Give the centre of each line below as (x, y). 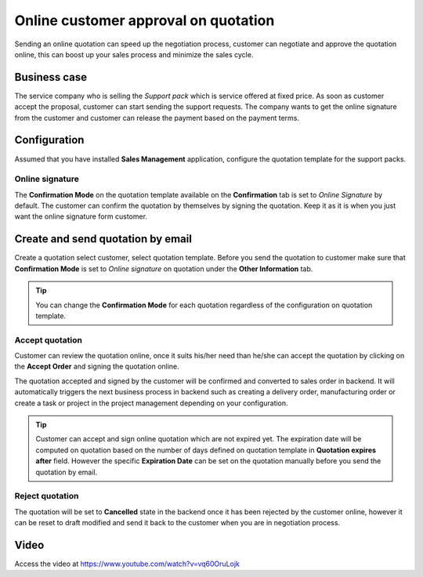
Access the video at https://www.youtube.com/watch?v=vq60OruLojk (127, 564)
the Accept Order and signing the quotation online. (97, 367)
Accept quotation (48, 339)
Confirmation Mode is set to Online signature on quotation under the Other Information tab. (164, 269)
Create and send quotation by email (103, 239)
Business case (51, 77)
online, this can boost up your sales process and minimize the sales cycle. (134, 54)
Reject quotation (47, 496)
